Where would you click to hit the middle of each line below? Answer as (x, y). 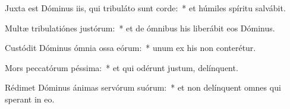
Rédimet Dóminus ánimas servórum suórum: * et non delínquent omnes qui (143, 87)
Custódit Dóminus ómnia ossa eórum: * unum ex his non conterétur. (130, 48)
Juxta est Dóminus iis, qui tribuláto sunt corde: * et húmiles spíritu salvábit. (145, 8)
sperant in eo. (30, 99)
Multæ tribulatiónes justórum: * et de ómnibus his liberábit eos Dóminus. (140, 28)
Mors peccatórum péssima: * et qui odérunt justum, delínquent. (122, 67)
